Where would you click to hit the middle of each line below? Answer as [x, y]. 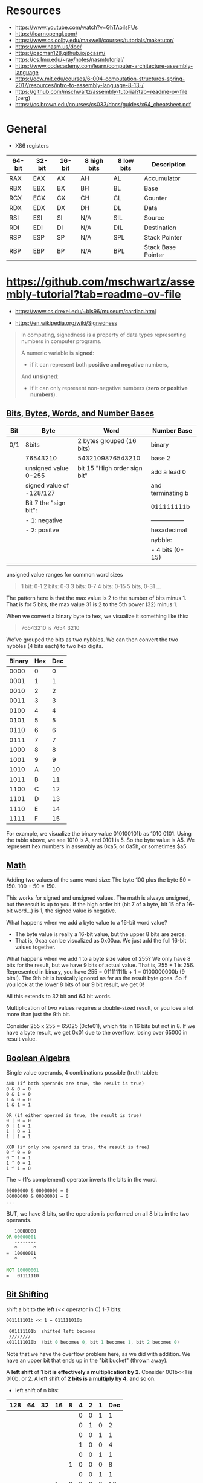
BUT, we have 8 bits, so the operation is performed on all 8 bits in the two [98, 1213]
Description [169, 164]
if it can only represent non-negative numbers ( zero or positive [109, 388]
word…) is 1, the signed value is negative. [65, 911]
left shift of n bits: [37, 1390]
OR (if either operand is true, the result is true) [74, 1116]
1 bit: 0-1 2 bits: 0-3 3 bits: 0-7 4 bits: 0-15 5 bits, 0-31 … [91, 586]
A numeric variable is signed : [58, 353]
